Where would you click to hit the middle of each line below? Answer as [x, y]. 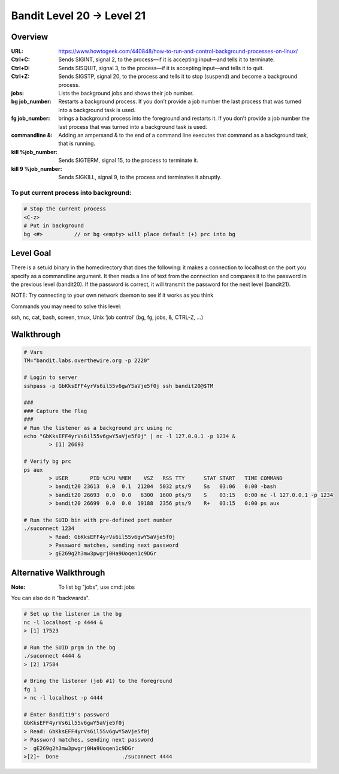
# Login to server [51, 377]
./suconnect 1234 [49, 528]
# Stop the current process [65, 209]
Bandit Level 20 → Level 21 [78, 16]
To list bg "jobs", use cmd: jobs [96, 587]
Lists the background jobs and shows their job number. [126, 94]
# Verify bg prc [48, 461]
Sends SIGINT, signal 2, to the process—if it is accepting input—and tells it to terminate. [167, 59]
